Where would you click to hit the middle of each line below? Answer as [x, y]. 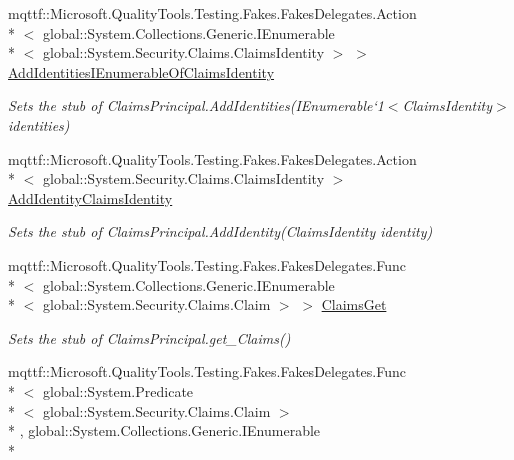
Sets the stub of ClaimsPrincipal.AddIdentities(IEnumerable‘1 [196, 105]
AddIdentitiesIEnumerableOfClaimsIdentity [141, 71]
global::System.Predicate [118, 390]
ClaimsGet [354, 304]
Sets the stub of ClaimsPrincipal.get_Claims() [149, 337]
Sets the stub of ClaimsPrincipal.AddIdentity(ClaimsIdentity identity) [220, 231]
